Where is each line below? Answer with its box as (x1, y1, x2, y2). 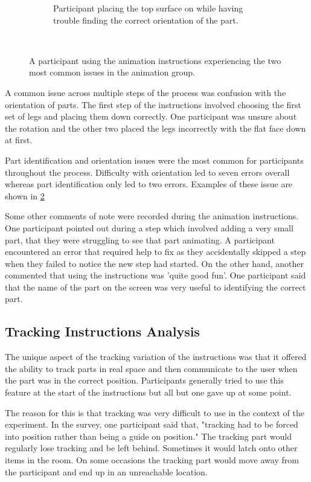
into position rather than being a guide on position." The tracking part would (5, 429, 292, 442)
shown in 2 (5, 189, 45, 202)
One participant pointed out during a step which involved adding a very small (5, 221, 293, 234)
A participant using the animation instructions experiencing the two (29, 54, 281, 66)
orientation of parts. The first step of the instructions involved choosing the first (5, 98, 301, 111)
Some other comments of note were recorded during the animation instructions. (5, 210, 299, 222)
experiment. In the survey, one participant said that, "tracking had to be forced (5, 418, 298, 431)
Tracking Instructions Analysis (5, 322, 200, 341)
